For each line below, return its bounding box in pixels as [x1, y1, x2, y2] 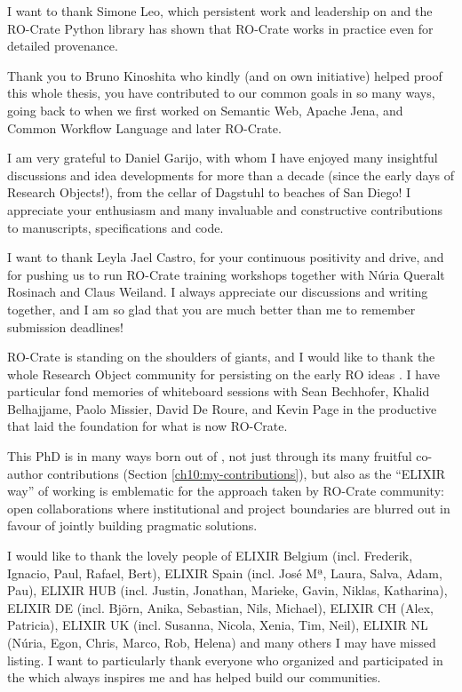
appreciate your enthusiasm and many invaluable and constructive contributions [7, 200, 443, 219]
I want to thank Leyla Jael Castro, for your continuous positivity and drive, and [7, 248, 444, 266]
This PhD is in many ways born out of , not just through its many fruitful [7, 447, 412, 465]
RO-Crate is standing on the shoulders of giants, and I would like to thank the [7, 347, 435, 366]
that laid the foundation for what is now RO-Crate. [7, 417, 288, 435]
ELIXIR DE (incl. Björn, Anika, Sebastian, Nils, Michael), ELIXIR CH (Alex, [7, 598, 434, 616]
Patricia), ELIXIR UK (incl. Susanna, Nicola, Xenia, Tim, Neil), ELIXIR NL [7, 616, 428, 634]
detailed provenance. [7, 36, 118, 55]
